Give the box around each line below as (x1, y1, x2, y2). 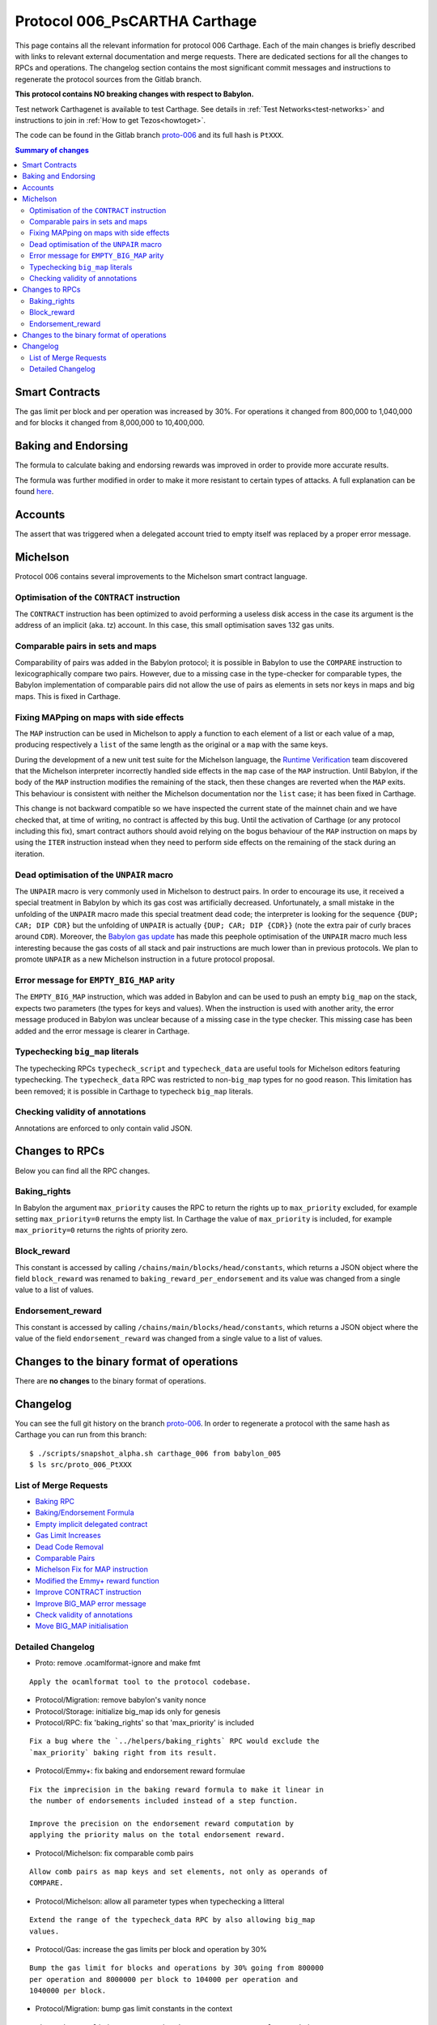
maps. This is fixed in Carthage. (15, 691, 121, 701)
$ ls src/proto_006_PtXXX (29, 1460, 133, 1469)
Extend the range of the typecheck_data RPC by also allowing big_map (29, 1916, 316, 1925)
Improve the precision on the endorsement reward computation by (29, 1818, 295, 1828)
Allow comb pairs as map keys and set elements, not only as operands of (29, 1867, 329, 1876)
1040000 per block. (29, 1986, 107, 1996)
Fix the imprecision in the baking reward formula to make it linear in (29, 1784, 324, 1794)
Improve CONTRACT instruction (35, 1588, 142, 1597)
